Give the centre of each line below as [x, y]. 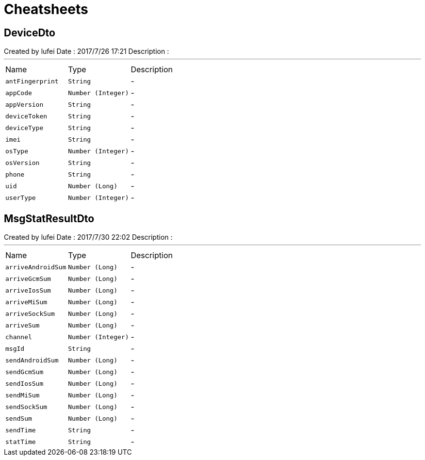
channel [19, 337]
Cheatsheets [46, 9]
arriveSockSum [30, 313]
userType [21, 197]
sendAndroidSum [32, 360]
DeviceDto [30, 33]
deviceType [25, 128]
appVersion [25, 104]
